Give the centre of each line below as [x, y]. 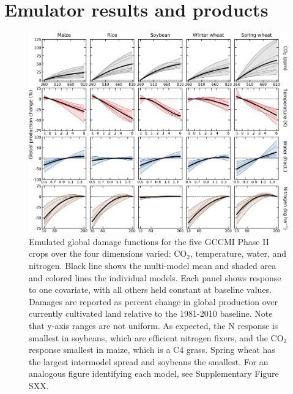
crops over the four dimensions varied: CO [108, 253]
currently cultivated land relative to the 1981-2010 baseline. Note [151, 313]
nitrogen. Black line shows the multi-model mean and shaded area [153, 266]
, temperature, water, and [238, 253]
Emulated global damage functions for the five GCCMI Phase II [149, 241]
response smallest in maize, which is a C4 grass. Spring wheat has [152, 350]
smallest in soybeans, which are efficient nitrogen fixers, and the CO [156, 337]
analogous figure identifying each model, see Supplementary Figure [154, 373]
